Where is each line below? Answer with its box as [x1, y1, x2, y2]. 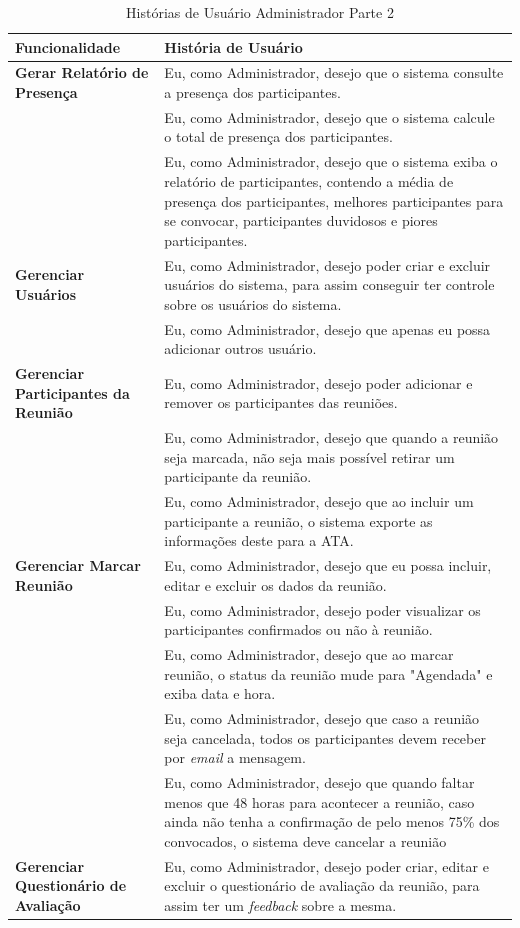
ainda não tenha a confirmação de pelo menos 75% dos [164, 811, 500, 832]
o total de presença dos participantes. [164, 126, 393, 147]
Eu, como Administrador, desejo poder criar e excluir [164, 254, 491, 275]
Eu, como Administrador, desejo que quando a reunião [164, 427, 499, 448]
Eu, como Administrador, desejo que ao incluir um [164, 491, 474, 512]
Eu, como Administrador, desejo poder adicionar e [164, 372, 473, 393]
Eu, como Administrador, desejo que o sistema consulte [164, 62, 504, 83]
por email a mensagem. [164, 747, 306, 768]
